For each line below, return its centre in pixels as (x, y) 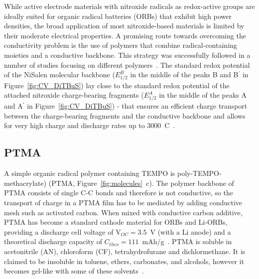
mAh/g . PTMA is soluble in (187, 241)
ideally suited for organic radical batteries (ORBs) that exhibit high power (118, 16)
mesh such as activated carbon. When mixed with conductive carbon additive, (123, 212)
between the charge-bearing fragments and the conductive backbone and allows (125, 115)
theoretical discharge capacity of (53, 241)
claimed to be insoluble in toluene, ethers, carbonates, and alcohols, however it (124, 261)
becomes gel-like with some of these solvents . (74, 271)
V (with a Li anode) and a (191, 231)
